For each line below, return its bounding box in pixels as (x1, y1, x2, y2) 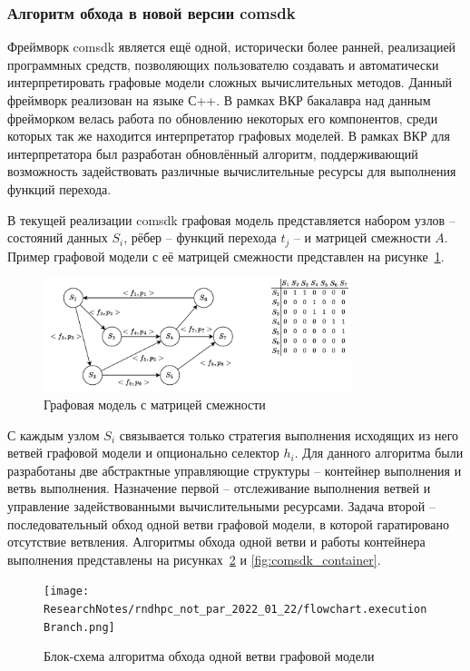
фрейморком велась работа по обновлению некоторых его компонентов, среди (7, 108, 438, 127)
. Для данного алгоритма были (294, 443, 464, 462)
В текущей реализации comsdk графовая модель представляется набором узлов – (7, 210, 455, 229)
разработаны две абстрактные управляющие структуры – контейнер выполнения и (7, 460, 462, 479)
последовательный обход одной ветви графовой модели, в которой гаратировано (7, 514, 449, 533)
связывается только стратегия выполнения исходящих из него (119, 425, 459, 444)
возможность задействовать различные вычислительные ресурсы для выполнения (7, 162, 456, 181)
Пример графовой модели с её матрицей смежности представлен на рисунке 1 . (7, 246, 445, 265)
